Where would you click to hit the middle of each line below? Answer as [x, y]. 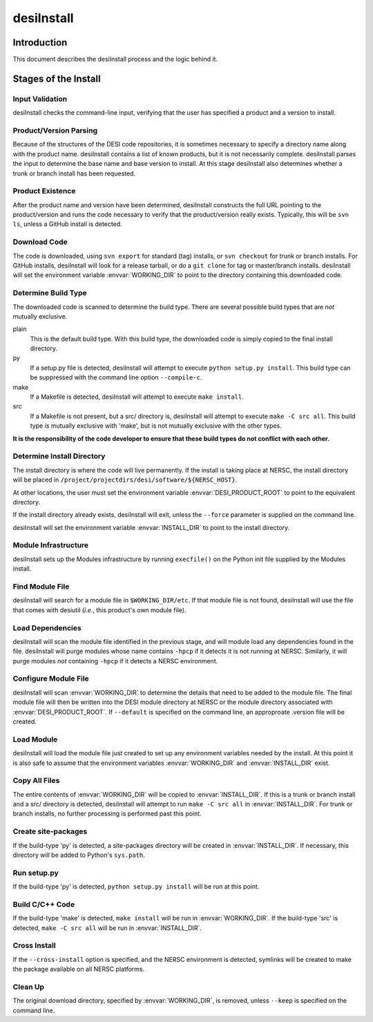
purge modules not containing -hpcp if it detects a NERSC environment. [115, 661]
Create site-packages [50, 831]
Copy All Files [36, 781]
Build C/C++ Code [44, 904]
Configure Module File [51, 679]
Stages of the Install [57, 78]
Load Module [35, 739]
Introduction [40, 42]
